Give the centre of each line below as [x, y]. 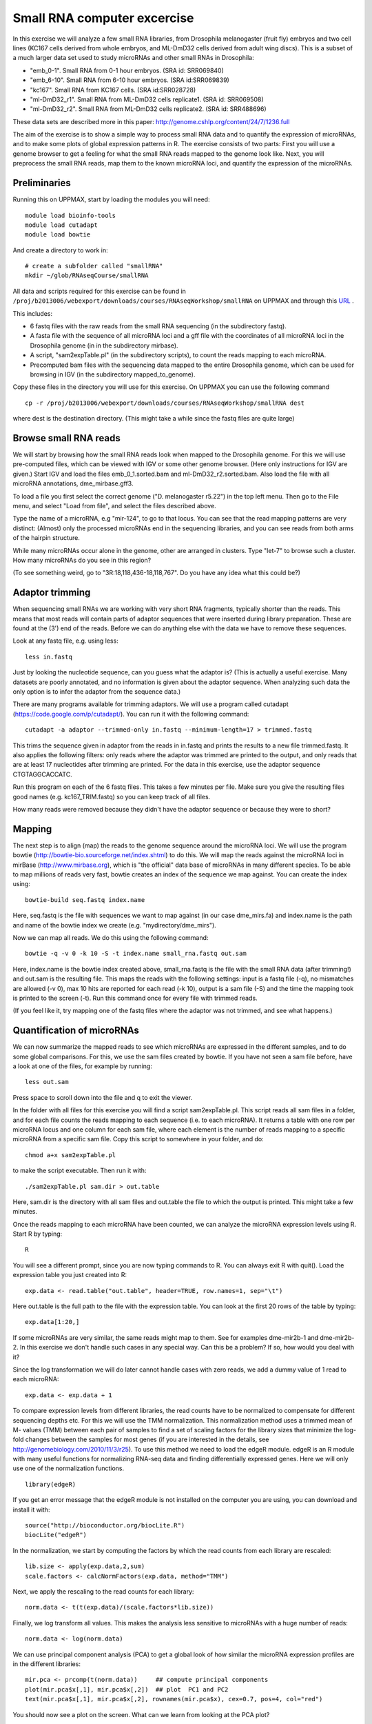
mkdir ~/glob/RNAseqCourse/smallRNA [87, 275]
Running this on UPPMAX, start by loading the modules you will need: [111, 199]
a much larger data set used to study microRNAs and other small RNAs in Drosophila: [133, 58]
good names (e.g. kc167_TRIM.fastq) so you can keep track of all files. [112, 796]
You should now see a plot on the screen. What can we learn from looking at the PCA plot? [141, 1714]
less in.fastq [49, 656]
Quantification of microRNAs [76, 1031]
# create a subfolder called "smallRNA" [94, 266]
